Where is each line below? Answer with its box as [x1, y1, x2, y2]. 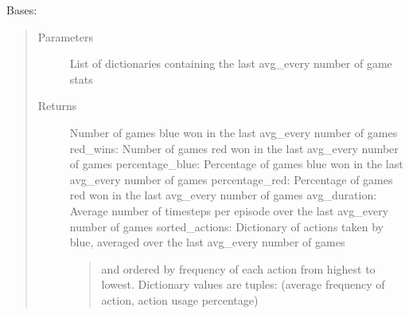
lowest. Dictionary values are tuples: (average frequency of [101, 276, 385, 293]
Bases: [6, 2, 37, 18]
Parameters [37, 28, 93, 45]
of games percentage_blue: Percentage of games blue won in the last [69, 156, 403, 172]
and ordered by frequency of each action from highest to [101, 260, 376, 277]
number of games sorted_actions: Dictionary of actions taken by [69, 218, 384, 234]
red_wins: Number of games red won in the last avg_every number [69, 140, 399, 156]
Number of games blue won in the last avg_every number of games [69, 124, 398, 140]
